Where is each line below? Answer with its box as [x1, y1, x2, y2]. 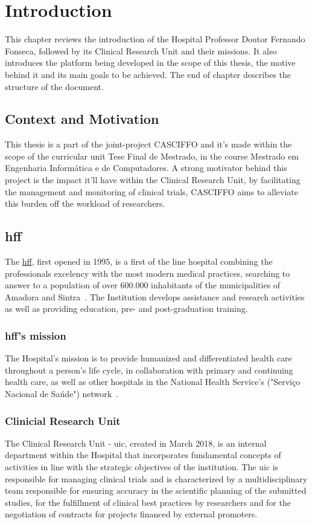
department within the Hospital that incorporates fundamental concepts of [5, 448, 281, 461]
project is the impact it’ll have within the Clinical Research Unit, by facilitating [5, 173, 301, 186]
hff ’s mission [5, 328, 66, 343]
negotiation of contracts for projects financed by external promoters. [5, 508, 258, 520]
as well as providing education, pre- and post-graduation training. [5, 302, 248, 315]
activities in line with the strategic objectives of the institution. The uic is [5, 461, 279, 473]
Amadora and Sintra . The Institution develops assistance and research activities [5, 290, 305, 303]
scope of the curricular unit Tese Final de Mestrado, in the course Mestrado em [5, 149, 299, 162]
